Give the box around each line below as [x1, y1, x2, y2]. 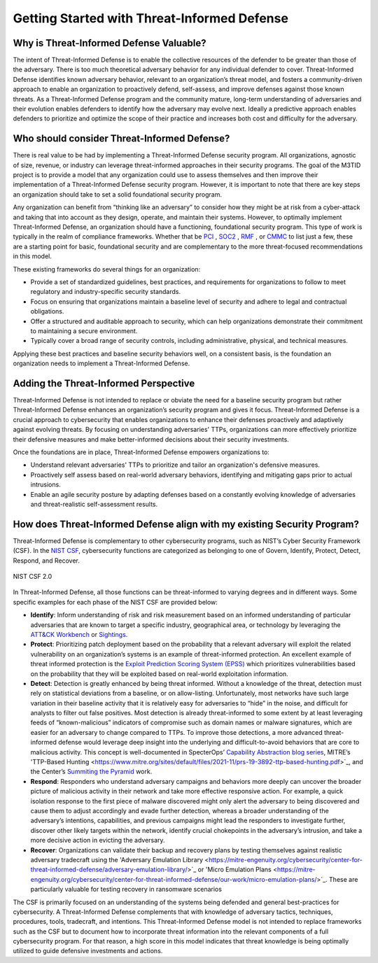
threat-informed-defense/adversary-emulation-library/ [30, 865, 188, 874]
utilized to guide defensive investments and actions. [13, 947, 163, 955]
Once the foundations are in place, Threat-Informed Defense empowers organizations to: [13, 448, 269, 456]
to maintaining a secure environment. [30, 326, 138, 335]
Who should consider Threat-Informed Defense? [13, 133, 230, 145]
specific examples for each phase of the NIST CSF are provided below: [13, 598, 218, 606]
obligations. [30, 307, 64, 316]
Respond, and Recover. [13, 556, 80, 565]
